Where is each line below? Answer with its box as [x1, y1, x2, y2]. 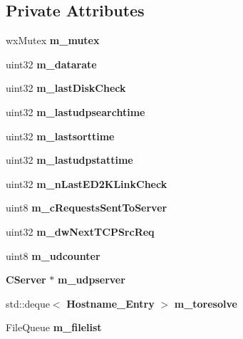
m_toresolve [174, 296, 237, 311]
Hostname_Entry [66, 296, 155, 311]
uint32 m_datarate [6, 56, 97, 71]
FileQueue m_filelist [6, 320, 102, 335]
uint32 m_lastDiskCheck [6, 80, 126, 95]
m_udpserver [58, 272, 125, 287]
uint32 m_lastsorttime [6, 128, 115, 143]
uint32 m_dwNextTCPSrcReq [6, 224, 155, 239]
